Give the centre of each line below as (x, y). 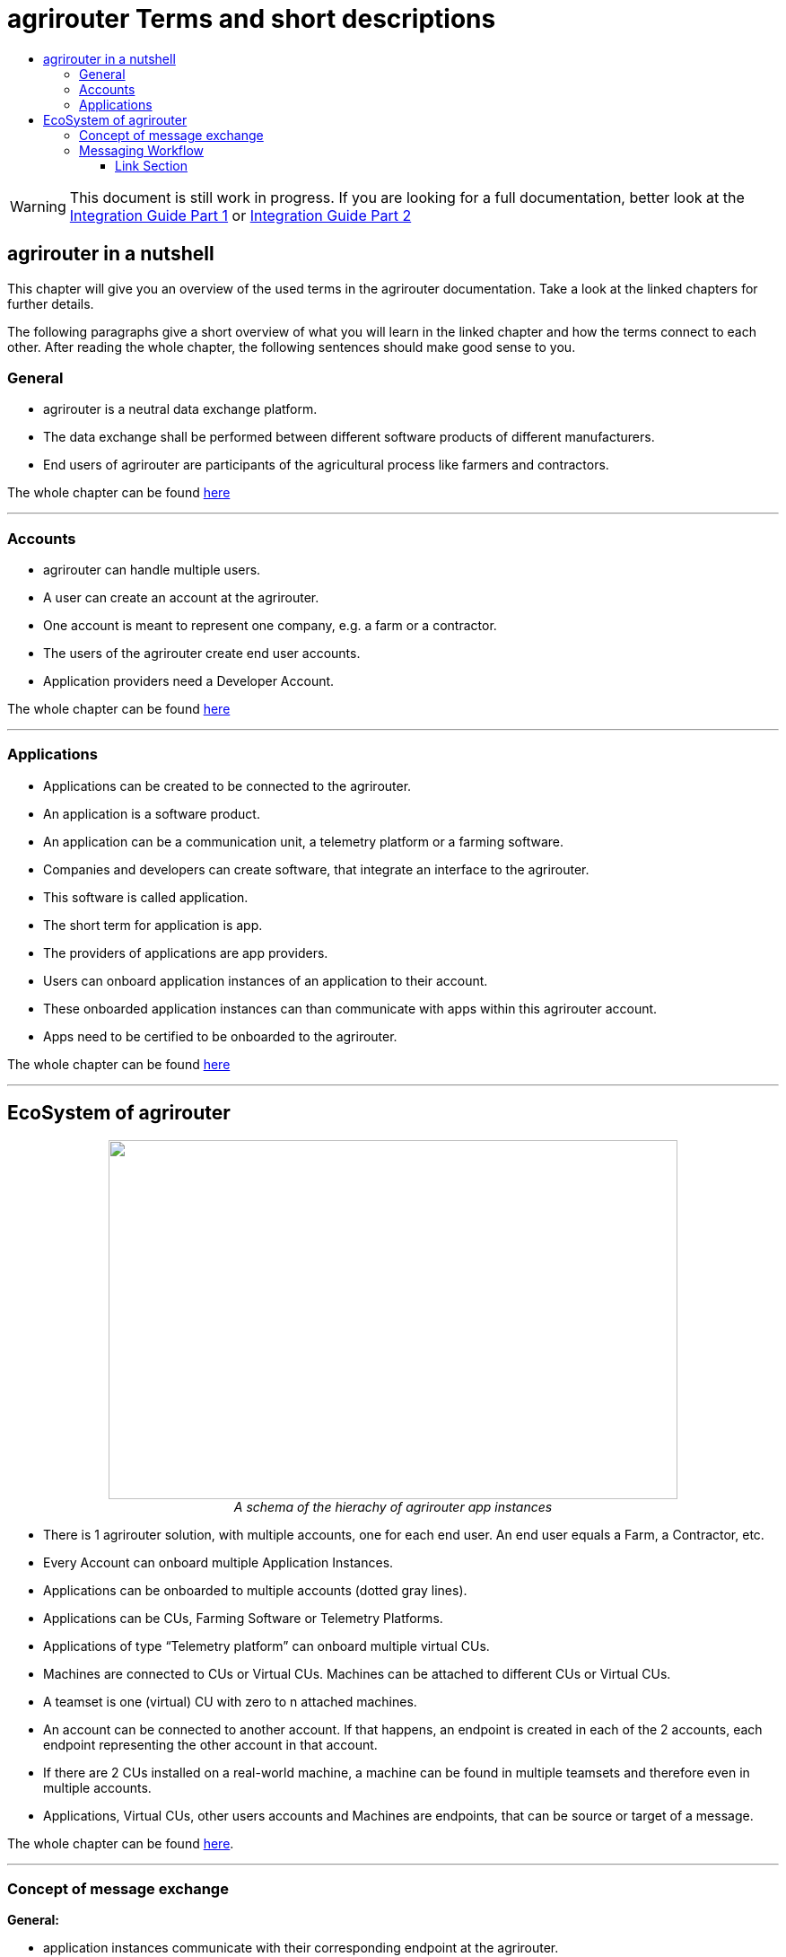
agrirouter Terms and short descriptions (252, 19)
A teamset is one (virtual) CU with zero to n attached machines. (230, 1701)
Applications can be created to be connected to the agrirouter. (227, 785)
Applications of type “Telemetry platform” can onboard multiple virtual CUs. (266, 1645)
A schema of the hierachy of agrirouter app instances (393, 1506)
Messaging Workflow (142, 150)
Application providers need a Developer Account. (189, 681)
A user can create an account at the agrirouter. (181, 598)
